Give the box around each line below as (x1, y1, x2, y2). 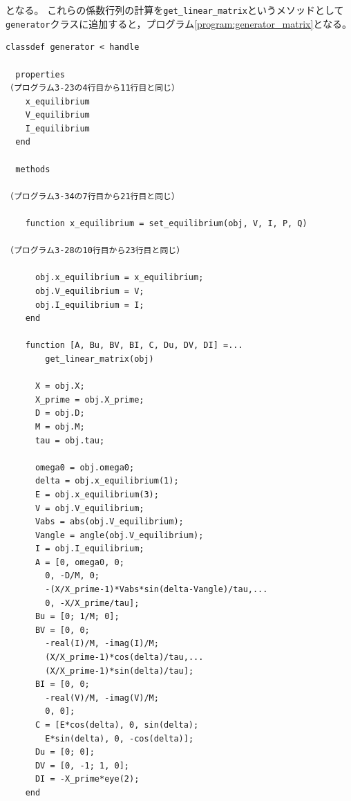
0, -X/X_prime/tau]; (45, 598, 140, 608)
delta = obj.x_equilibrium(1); (35, 476, 179, 486)
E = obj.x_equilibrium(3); (35, 489, 159, 499)
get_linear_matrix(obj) (45, 353, 154, 364)
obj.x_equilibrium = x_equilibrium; (35, 273, 204, 283)
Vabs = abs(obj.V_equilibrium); (35, 517, 184, 527)
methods (15, 164, 50, 174)
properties (15, 69, 65, 80)
